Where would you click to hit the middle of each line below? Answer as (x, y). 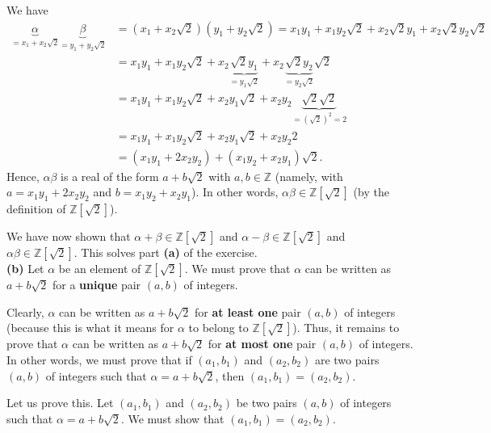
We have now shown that (69, 236)
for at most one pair (262, 344)
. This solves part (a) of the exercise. (166, 252)
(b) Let (25, 269)
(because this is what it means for (90, 328)
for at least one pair (248, 311)
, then (230, 375)
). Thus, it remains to (346, 328)
